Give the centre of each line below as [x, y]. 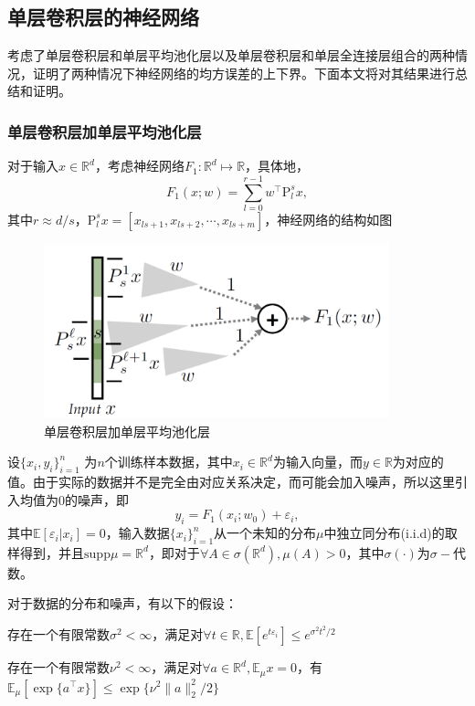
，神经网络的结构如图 [328, 219]
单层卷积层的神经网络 [103, 17]
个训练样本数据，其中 [169, 462]
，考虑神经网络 [139, 166]
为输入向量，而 [317, 462]
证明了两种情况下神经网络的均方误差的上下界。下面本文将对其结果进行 [244, 73]
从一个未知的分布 [265, 533]
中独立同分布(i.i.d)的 [384, 533]
